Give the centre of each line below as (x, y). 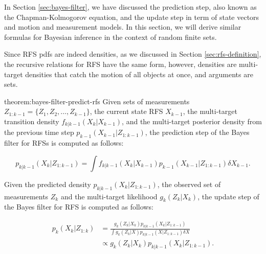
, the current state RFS (126, 111)
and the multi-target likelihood (109, 196)
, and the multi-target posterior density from (192, 121)
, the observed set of (189, 184)
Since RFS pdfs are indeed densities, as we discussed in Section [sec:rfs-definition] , (133, 54)
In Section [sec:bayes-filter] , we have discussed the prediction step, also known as (130, 7)
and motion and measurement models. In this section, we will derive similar (123, 27)
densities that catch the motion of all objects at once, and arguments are (139, 74)
